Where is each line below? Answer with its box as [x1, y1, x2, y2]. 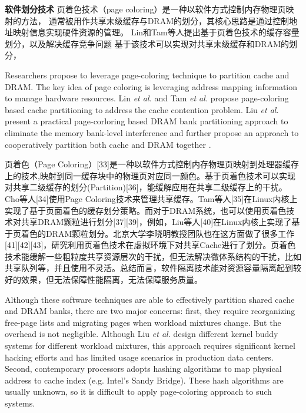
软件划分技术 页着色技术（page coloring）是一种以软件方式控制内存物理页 [5, 3, 286, 15]
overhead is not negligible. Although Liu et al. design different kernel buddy [5, 328, 278, 340]
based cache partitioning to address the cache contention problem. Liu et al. [5, 103, 279, 115]
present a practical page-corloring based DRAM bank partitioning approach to [5, 115, 288, 127]
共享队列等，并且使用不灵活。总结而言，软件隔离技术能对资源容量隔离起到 [5, 262, 293, 274]
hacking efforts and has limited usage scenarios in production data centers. [5, 351, 274, 363]
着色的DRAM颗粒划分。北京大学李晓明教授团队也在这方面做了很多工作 [21, 227, 295, 239]
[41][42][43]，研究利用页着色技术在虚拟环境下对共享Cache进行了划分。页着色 [5, 239, 296, 251]
